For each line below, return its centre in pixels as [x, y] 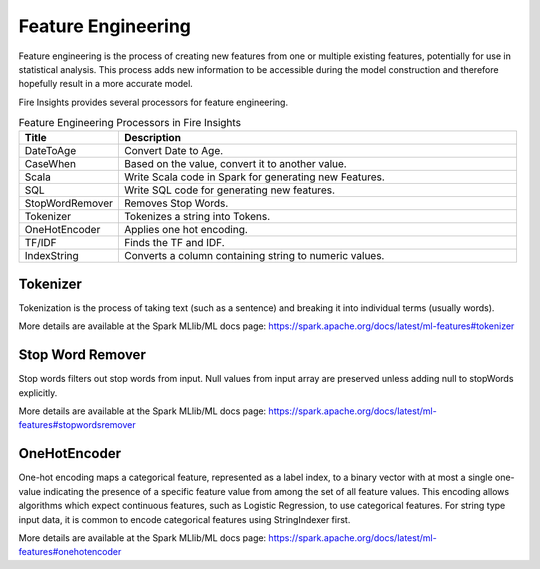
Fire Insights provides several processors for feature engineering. [153, 102]
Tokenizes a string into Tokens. [196, 217]
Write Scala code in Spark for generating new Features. [254, 177]
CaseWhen [50, 164]
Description [152, 138]
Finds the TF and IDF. [174, 243]
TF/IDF [40, 243]
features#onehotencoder [70, 552]
